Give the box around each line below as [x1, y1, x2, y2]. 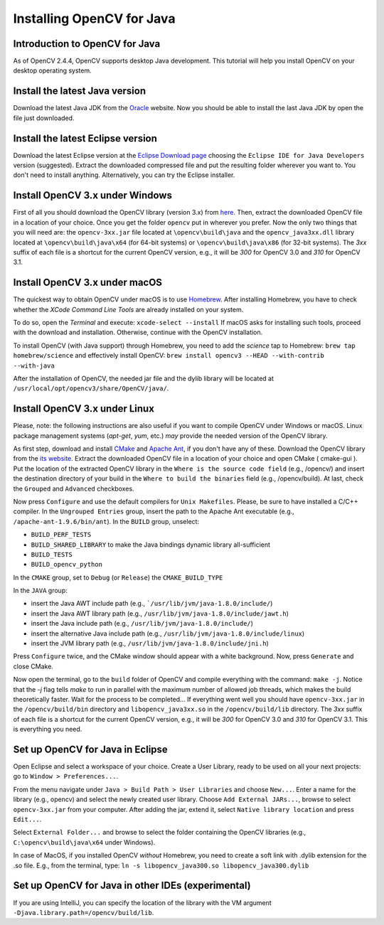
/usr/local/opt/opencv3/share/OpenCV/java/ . [13, 384, 169, 392]
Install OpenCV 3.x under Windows [13, 189, 172, 202]
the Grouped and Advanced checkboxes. [13, 484, 134, 493]
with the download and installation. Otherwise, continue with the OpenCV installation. [13, 328, 263, 337]
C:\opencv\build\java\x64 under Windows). [13, 838, 156, 846]
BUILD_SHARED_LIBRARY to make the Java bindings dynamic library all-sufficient [31, 540, 270, 549]
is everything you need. [13, 725, 82, 734]
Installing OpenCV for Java [13, 11, 176, 26]
